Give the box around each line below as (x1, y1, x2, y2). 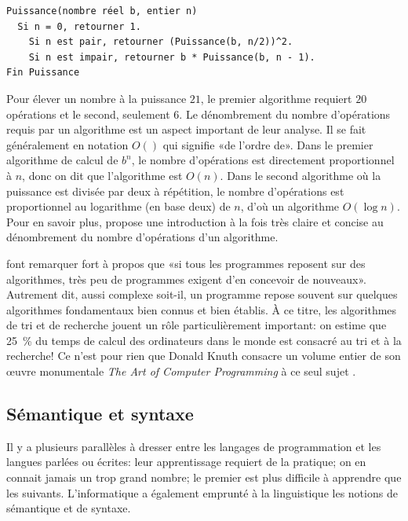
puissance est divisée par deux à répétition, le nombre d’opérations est (6, 182, 344, 199)
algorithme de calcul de (6, 152, 118, 168)
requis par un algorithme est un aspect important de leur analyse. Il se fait (6, 121, 366, 138)
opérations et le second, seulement (6, 105, 170, 122)
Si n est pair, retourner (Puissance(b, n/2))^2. (28, 36, 293, 48)
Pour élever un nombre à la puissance (6, 90, 187, 106)
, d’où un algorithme (240, 198, 340, 215)
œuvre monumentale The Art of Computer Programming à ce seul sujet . (6, 363, 356, 380)
